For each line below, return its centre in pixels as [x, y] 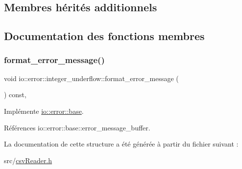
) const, [15, 95]
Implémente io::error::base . [44, 111]
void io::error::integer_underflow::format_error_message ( [91, 78]
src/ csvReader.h [28, 160]
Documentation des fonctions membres [104, 36]
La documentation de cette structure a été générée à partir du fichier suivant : [121, 144]
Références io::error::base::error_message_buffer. [77, 127]
